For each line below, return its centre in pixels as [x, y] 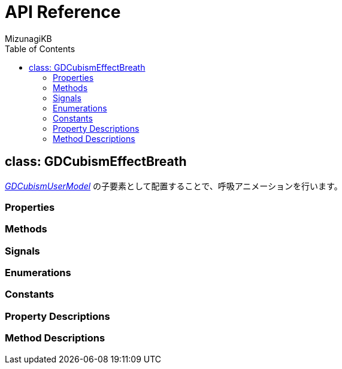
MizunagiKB [28, 38]
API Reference [63, 12]
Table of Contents [40, 49]
